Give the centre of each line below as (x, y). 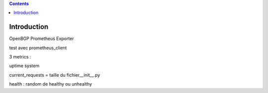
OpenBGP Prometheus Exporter (42, 39)
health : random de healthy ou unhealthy (51, 84)
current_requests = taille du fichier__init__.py (55, 75)
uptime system (24, 66)
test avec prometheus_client (38, 47)
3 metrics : (20, 57)
